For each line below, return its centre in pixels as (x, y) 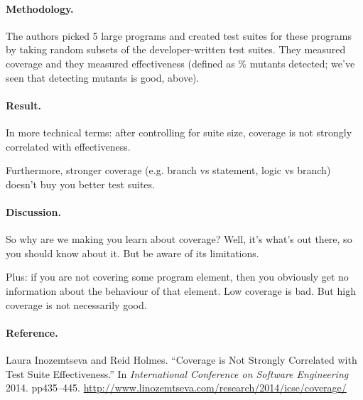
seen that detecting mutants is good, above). (103, 77)
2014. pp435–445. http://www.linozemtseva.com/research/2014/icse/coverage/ (176, 388)
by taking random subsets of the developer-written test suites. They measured (176, 49)
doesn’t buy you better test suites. (80, 184)
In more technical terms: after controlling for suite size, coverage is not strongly (179, 132)
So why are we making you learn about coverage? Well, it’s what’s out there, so (179, 239)
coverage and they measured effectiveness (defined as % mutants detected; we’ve (180, 63)
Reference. (32, 332)
